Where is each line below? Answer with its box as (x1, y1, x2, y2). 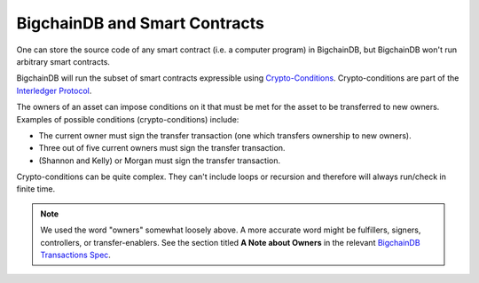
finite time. (16, 184, 56, 194)
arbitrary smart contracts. (16, 56, 111, 67)
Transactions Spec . (40, 249, 111, 261)
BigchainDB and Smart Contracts (16, 13, 265, 33)
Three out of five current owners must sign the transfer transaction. (38, 143, 286, 153)
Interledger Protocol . (16, 85, 92, 96)
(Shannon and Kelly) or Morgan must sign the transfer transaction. (38, 155, 281, 166)
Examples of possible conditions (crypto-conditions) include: (16, 114, 239, 124)
